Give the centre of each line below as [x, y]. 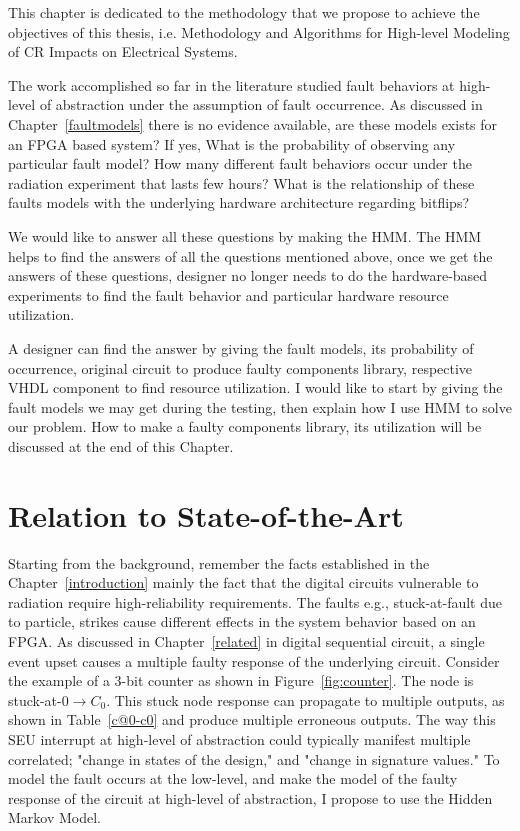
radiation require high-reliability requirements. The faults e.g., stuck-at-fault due [255, 601]
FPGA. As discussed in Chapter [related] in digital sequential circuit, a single [246, 640]
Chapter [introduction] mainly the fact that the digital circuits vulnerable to [243, 582]
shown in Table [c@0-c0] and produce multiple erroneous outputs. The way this [252, 719]
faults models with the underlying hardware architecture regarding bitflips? [239, 202]
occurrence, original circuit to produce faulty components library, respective [240, 367]
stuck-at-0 [38, 699]
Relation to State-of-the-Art [206, 514]
